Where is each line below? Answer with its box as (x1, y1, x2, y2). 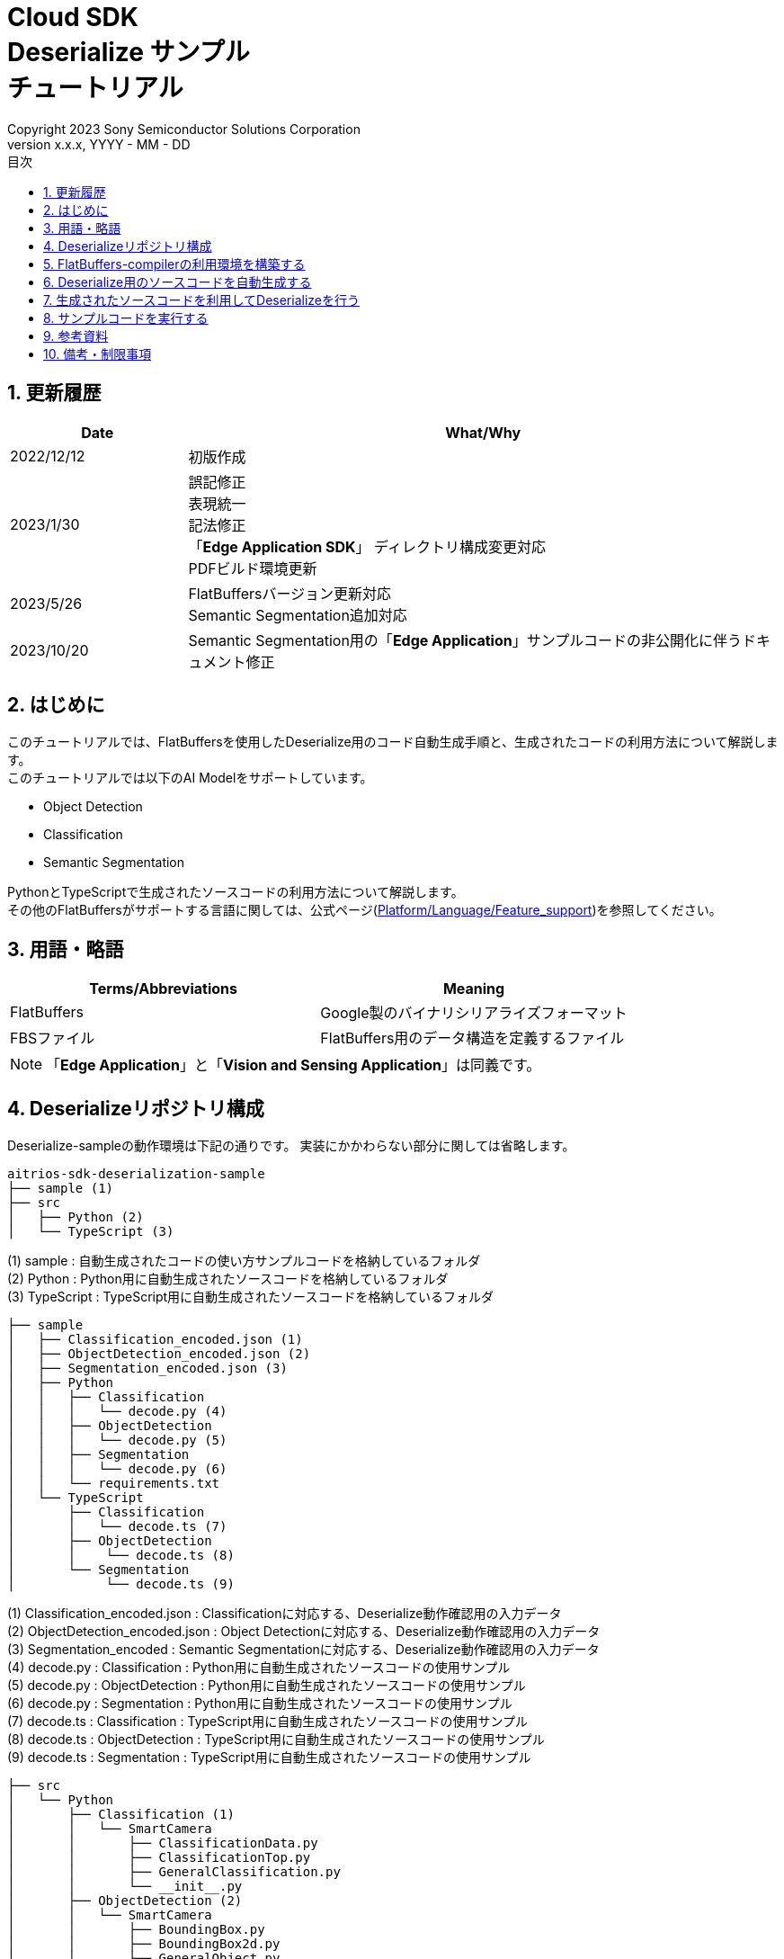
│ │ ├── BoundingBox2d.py (7, 1937, 281, 1952)
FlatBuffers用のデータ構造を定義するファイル (320, 1029, 625, 1048)
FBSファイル (10, 1029, 95, 1048)
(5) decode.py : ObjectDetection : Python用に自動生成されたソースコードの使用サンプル (7, 1677, 526, 1694)
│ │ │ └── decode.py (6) (7, 1462, 227, 1477)
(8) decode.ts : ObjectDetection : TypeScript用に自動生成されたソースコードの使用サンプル (7, 1731, 545, 1748)
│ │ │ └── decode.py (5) (7, 1433, 227, 1448)
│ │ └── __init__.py (7, 1879, 243, 1894)
